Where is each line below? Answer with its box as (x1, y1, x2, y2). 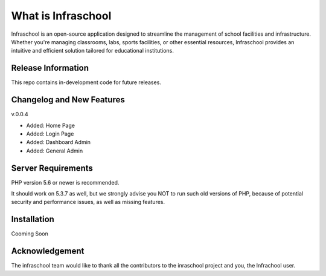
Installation (11, 214, 54, 225)
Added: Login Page (26, 130, 74, 137)
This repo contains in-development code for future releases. (11, 79, 161, 86)
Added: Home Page (26, 122, 75, 129)
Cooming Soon (11, 230, 48, 237)
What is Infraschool (11, 9, 112, 22)
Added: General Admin (26, 147, 83, 154)
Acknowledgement (11, 246, 85, 257)
